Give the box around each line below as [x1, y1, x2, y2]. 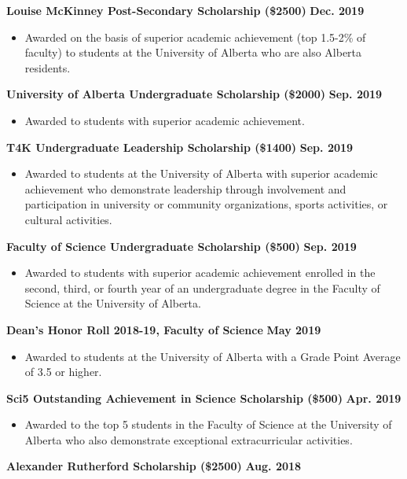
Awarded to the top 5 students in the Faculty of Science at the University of [24, 416, 392, 433]
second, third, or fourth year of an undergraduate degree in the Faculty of [24, 279, 380, 296]
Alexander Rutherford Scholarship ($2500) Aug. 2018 [6, 458, 302, 474]
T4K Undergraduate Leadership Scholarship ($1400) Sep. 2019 [6, 138, 354, 155]
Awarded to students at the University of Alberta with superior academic [24, 165, 378, 182]
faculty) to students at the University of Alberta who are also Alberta [24, 44, 362, 61]
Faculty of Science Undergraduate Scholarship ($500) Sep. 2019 [6, 238, 357, 254]
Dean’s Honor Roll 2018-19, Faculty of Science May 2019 [6, 321, 321, 337]
